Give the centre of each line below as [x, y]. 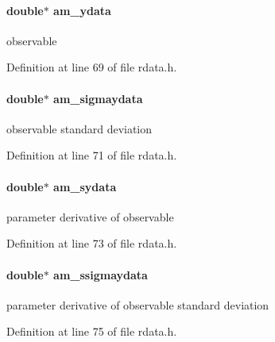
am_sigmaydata [98, 98]
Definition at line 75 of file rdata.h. [92, 331]
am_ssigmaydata [101, 274]
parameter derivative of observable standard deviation [138, 304]
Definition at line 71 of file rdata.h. [92, 155]
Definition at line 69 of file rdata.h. [92, 67]
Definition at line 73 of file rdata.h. [92, 243]
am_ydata [82, 10]
